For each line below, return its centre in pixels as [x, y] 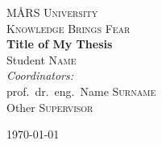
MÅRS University [52, 12]
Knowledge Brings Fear [69, 28]
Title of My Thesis [60, 44]
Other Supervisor [50, 107]
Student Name [42, 59]
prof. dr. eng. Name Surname [81, 91]
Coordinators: [40, 75]
